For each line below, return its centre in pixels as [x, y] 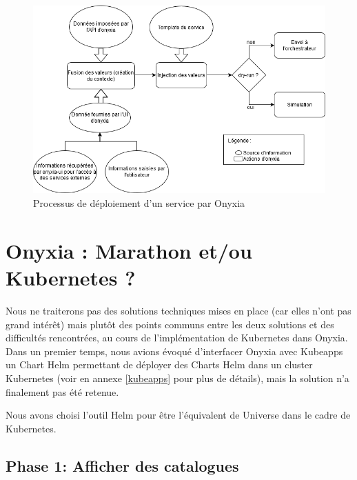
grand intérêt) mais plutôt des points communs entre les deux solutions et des [170, 324]
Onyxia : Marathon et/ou [129, 250]
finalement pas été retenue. [62, 391]
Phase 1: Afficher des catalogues [122, 465]
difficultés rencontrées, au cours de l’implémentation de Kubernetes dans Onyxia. [177, 338]
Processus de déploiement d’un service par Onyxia [139, 203]
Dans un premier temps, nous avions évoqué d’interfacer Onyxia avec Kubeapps [174, 351]
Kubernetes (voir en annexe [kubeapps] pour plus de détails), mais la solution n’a [177, 378]
